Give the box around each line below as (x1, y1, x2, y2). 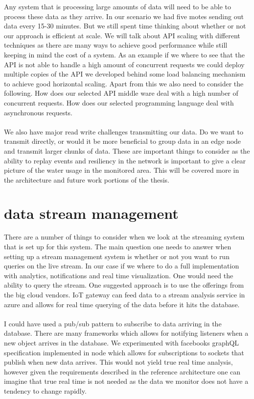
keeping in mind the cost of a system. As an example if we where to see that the (4, 49, 245, 59)
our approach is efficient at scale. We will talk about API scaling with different (4, 30, 240, 40)
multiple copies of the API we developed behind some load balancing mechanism (4, 69, 246, 79)
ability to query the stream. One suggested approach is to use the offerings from (4, 280, 244, 290)
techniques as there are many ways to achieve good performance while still (4, 40, 228, 50)
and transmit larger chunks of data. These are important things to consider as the (4, 145, 250, 156)
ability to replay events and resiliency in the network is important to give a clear (4, 155, 246, 165)
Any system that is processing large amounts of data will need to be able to (4, 1, 231, 11)
